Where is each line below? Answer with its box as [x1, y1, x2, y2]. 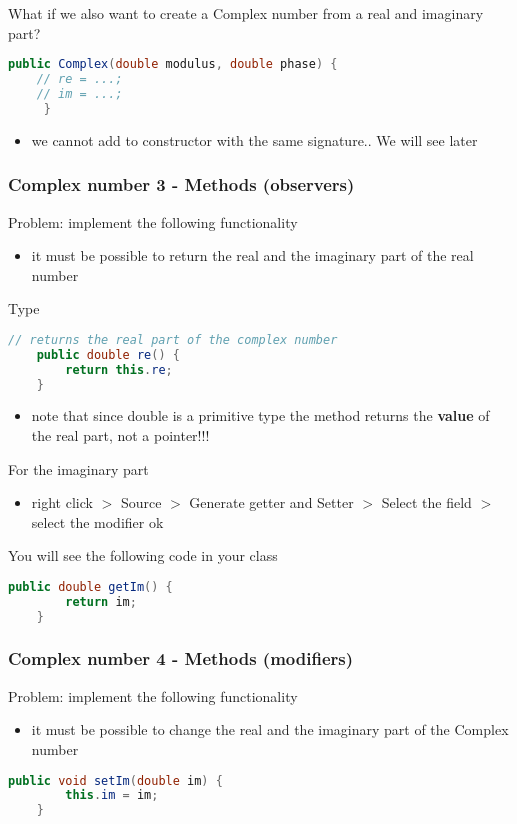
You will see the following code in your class [8, 545, 278, 566]
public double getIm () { [8, 579, 173, 594]
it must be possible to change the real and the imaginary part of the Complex [31, 719, 509, 740]
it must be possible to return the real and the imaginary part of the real [31, 245, 474, 266]
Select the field [381, 492, 472, 513]
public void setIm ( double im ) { [8, 773, 223, 788]
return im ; [65, 594, 137, 609]
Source [120, 492, 162, 513]
